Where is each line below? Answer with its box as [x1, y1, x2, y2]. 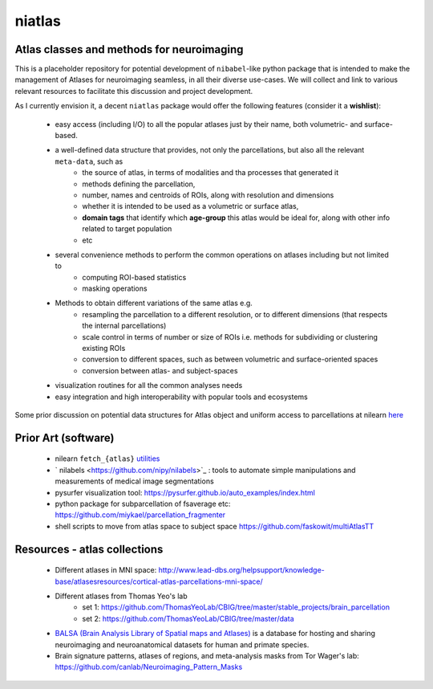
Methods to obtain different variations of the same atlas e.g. [55, 298, 253, 308]
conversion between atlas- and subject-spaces [82, 365, 238, 375]
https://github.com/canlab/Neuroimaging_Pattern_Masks [55, 662, 243, 672]
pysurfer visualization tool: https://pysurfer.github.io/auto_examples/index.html [55, 487, 316, 497]
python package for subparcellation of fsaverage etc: [55, 499, 231, 508]
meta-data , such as [55, 157, 123, 166]
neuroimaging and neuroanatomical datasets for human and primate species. [55, 639, 310, 650]
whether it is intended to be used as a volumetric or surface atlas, [82, 202, 299, 211]
